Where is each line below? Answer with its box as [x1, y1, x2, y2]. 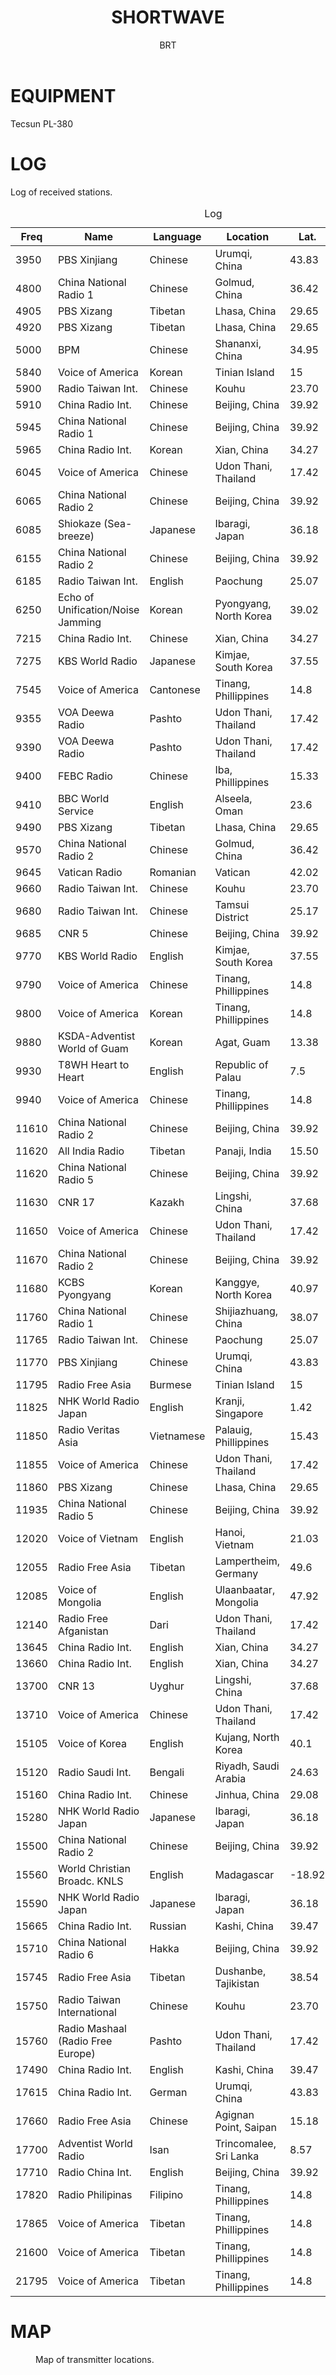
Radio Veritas [57, 1422, 120, 1436]
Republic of [214, 1057, 269, 1071]
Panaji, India [214, 1144, 272, 1158]
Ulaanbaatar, [214, 1582, 276, 1596]
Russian [149, 1919, 187, 1933]
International [57, 2005, 117, 2019]
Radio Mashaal [57, 2021, 127, 2035]
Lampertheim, [214, 1554, 281, 1568]
